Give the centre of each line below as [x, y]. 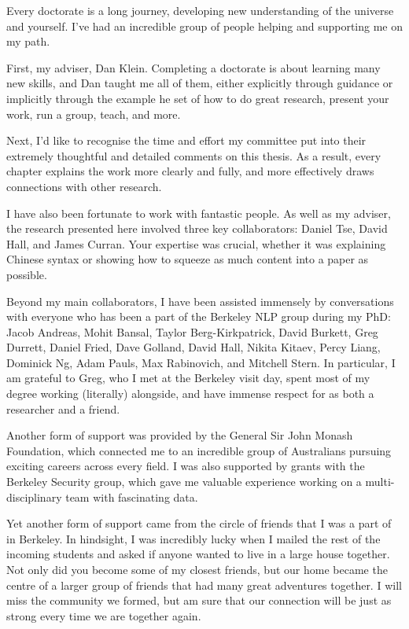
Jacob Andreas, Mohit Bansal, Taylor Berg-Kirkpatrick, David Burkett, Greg [192, 331]
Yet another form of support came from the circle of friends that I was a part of [199, 523]
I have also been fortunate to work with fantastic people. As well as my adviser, [199, 213]
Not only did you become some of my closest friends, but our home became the [197, 569]
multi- [380, 482]
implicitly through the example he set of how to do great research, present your [198, 98]
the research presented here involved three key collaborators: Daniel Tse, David [197, 228]
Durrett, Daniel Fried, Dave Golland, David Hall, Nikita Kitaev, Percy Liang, [193, 347]
